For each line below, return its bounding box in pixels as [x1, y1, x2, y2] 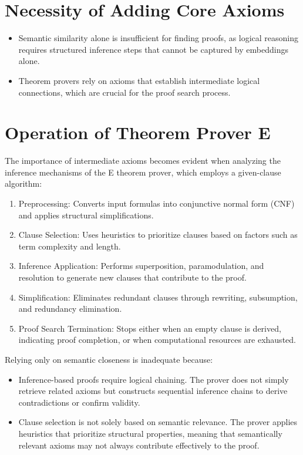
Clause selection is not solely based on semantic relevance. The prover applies [18, 416, 298, 428]
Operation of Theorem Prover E [5, 120, 271, 144]
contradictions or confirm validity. [18, 396, 140, 408]
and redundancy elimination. [18, 302, 122, 315]
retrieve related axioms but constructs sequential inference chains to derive [18, 385, 288, 397]
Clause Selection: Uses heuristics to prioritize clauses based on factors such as [18, 228, 298, 241]
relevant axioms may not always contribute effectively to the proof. [18, 439, 260, 451]
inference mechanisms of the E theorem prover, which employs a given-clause [5, 166, 281, 178]
